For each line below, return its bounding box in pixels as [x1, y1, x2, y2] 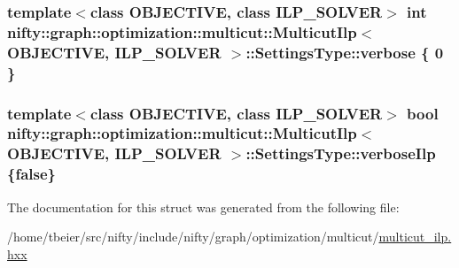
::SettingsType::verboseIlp [245, 142, 436, 165]
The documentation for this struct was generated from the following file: [7, 197, 400, 216]
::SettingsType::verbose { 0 [245, 41, 444, 63]
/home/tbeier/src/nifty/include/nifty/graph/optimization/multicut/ [7, 227, 379, 246]
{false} [7, 163, 56, 185]
